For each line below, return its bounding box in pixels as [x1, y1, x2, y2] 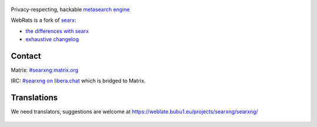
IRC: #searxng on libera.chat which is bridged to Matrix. [11, 77, 146, 85]
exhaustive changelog [25, 36, 79, 43]
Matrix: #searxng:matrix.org [11, 66, 79, 73]
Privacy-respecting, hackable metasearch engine [11, 6, 130, 13]
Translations [11, 93, 58, 103]
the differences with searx [25, 27, 89, 35]
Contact [11, 51, 41, 61]
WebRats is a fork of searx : [11, 16, 76, 24]
